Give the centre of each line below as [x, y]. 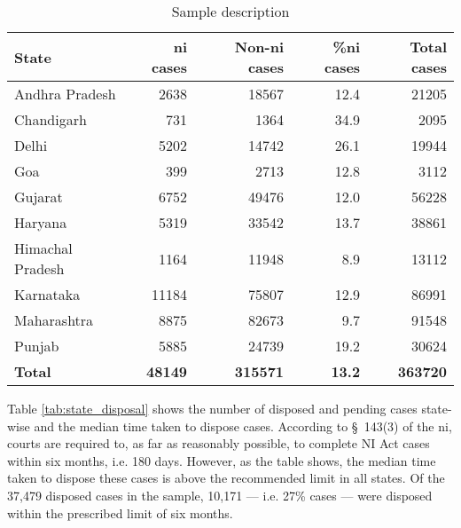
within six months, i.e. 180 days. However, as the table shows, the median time [222, 460]
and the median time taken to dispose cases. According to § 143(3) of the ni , [243, 426]
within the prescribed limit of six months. [120, 512]
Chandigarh [51, 119]
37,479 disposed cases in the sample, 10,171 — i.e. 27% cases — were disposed [220, 495]
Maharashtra [54, 320]
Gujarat [39, 197]
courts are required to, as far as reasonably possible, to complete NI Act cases [219, 443]
